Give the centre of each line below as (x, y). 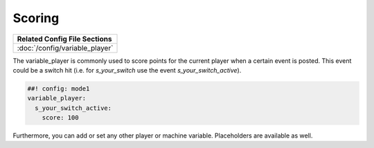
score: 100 (60, 118)
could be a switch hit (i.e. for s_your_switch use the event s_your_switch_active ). (127, 70)
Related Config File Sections (64, 39)
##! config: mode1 (59, 89)
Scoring (36, 18)
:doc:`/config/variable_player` (65, 48)
